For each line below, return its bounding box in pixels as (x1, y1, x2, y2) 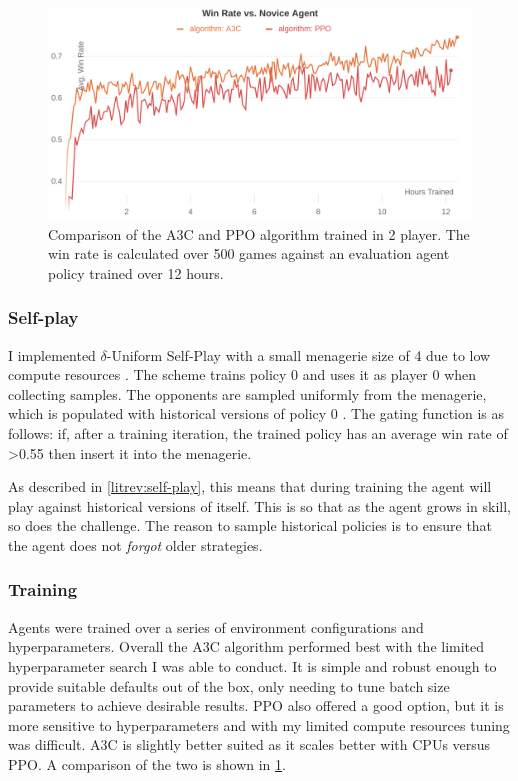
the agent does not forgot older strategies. (8, 534, 263, 555)
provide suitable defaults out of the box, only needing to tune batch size (8, 675, 450, 696)
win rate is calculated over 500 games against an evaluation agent (48, 243, 450, 264)
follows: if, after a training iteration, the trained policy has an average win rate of (8, 422, 508, 443)
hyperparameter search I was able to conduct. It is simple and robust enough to (8, 655, 497, 676)
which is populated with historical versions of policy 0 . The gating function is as (8, 403, 505, 424)
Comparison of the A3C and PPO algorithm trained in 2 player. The (48, 223, 470, 244)
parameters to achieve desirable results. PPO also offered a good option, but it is (8, 695, 504, 716)
